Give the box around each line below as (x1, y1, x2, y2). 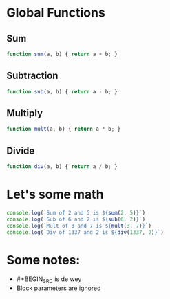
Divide (6, 145, 35, 156)
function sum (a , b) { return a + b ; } (6, 51, 118, 57)
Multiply (6, 107, 43, 119)
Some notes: (6, 252, 81, 268)
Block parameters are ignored (16, 284, 101, 292)
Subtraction (6, 70, 59, 82)
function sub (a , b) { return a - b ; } (6, 88, 118, 95)
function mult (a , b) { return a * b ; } (6, 126, 121, 133)
